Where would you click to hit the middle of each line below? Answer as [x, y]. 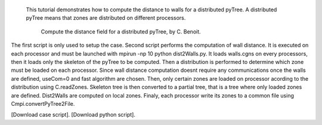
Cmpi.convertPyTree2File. [43, 103]
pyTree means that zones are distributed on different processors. [106, 18]
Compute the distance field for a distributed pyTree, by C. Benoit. [121, 31]
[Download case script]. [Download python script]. [73, 115]
